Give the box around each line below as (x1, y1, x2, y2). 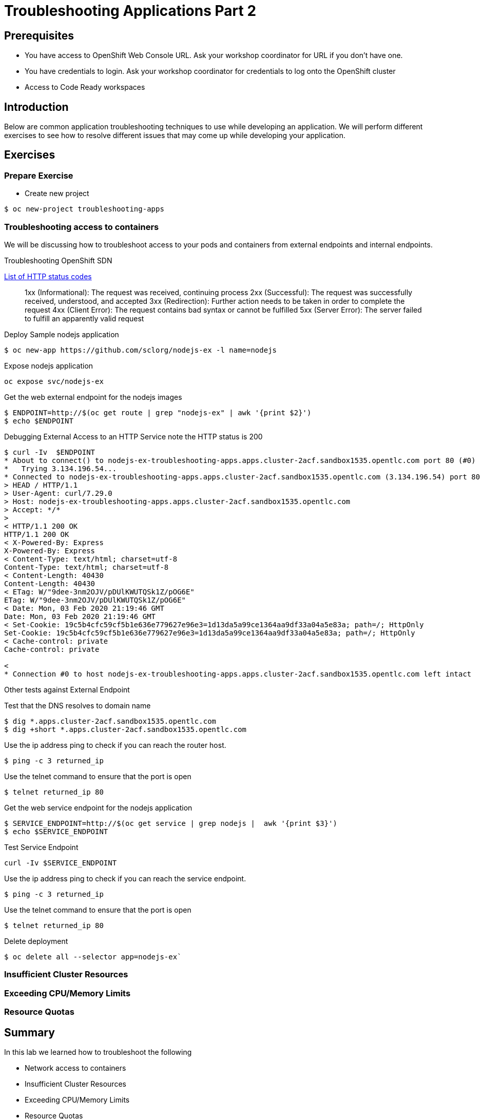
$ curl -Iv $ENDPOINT (4, 448, 95, 456)
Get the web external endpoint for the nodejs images (4, 392, 182, 401)
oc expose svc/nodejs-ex (4, 377, 104, 385)
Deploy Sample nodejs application (4, 330, 119, 339)
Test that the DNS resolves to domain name (4, 701, 151, 710)
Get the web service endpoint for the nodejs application (4, 803, 192, 812)
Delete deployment (4, 936, 68, 946)
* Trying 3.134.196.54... (4, 464, 117, 473)
